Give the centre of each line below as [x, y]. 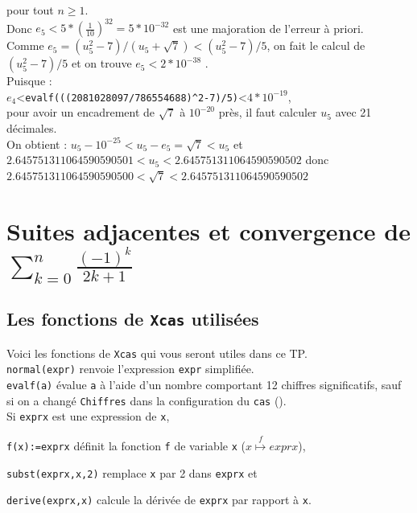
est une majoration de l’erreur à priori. [268, 28]
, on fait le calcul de [316, 45]
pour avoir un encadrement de [81, 112]
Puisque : [29, 81]
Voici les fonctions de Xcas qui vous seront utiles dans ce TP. [157, 353]
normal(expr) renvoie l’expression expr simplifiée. [130, 369]
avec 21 [353, 112]
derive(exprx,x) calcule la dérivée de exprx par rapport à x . [159, 500]
